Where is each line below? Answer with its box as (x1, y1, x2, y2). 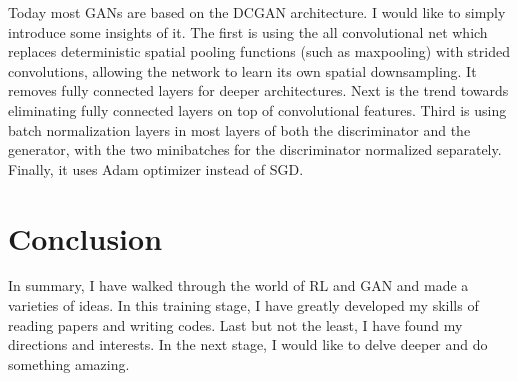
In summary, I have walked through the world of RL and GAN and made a (8, 275, 469, 296)
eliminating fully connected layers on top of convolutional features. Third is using (8, 99, 507, 120)
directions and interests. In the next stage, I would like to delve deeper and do (8, 334, 488, 355)
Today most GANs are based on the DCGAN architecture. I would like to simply (8, 2, 506, 22)
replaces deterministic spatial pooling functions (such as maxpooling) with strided (8, 41, 510, 62)
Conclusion (8, 217, 163, 258)
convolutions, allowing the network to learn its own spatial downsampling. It (8, 60, 477, 81)
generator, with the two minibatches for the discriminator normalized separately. (8, 139, 502, 160)
